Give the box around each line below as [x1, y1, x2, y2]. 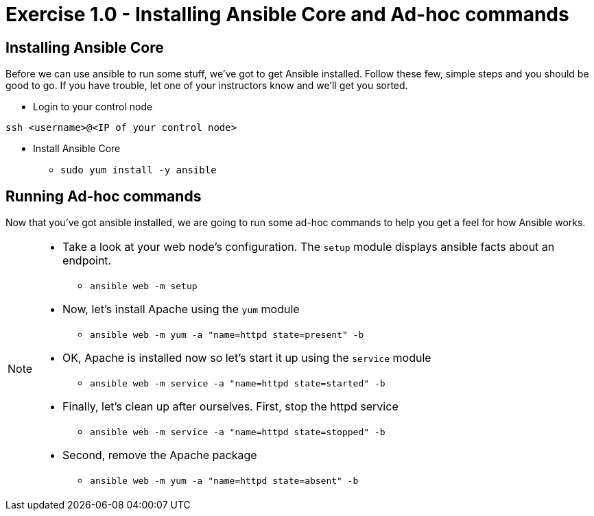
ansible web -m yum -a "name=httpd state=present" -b [90, 330, 364, 341]
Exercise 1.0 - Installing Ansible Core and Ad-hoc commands [5, 3, 569, 26]
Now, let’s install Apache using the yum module [62, 302, 300, 317]
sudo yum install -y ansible [60, 164, 217, 176]
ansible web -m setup [90, 281, 198, 292]
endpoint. [62, 254, 112, 268]
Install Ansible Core [33, 143, 121, 155]
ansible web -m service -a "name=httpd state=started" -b [90, 378, 385, 389]
